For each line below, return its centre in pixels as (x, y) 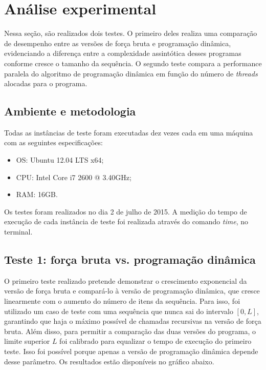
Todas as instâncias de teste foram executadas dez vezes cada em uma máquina (129, 132)
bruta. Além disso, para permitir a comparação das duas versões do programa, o (130, 331)
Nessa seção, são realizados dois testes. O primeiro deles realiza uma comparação (131, 33)
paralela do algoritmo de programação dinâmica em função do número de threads (131, 73)
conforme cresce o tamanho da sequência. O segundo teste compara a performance (133, 63)
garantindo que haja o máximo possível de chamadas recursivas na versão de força (133, 321)
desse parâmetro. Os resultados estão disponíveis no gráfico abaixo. (109, 361)
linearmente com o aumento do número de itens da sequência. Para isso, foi (122, 301)
